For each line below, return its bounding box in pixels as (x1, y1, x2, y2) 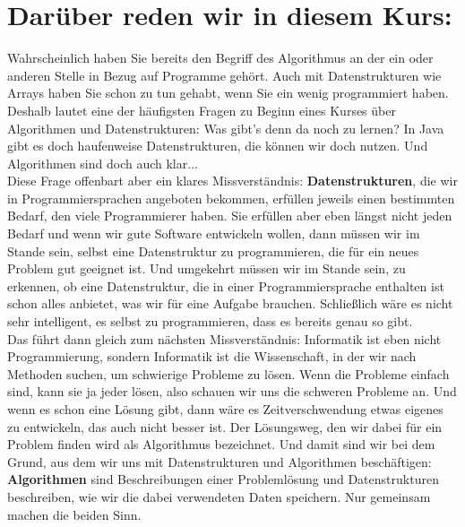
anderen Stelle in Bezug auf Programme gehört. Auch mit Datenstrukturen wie (7, 65, 442, 84)
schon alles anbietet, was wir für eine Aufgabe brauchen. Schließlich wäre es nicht (7, 294, 453, 313)
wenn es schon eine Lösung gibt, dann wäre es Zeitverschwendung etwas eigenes (7, 400, 443, 418)
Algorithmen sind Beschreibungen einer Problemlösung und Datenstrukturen (7, 470, 439, 488)
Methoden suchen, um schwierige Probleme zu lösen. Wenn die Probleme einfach (7, 364, 450, 383)
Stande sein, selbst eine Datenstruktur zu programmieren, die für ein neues (7, 241, 419, 260)
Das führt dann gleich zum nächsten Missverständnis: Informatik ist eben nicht (7, 329, 442, 348)
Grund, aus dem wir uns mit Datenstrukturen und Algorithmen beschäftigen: (7, 452, 432, 471)
